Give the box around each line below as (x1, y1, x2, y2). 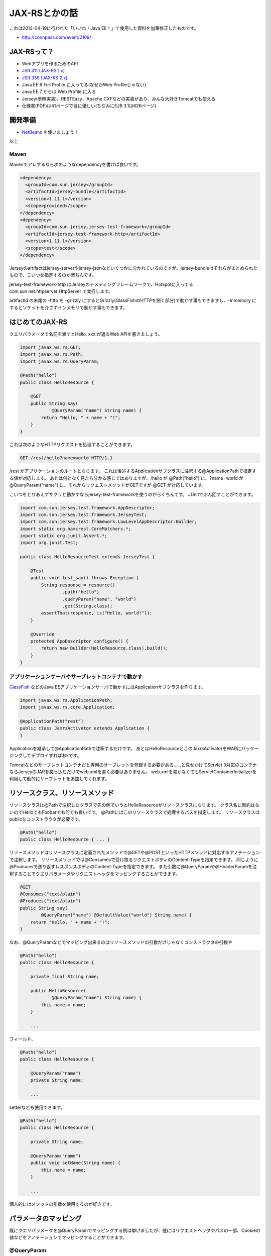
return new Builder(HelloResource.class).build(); (41, 646, 168, 651)
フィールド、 (9, 1035, 36, 1042)
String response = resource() (41, 582, 115, 588)
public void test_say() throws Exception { (30, 575, 139, 581)
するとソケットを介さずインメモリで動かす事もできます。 (9, 304, 127, 310)
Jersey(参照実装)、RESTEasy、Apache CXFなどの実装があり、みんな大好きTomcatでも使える (22, 95, 216, 101)
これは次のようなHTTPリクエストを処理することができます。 (9, 442, 135, 448)
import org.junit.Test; (20, 540, 79, 546)
